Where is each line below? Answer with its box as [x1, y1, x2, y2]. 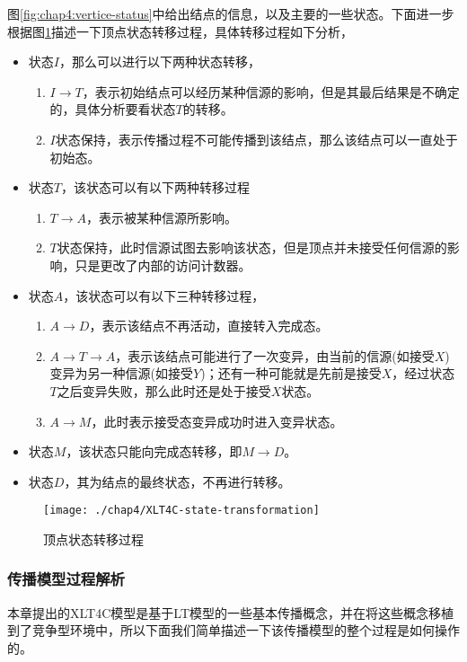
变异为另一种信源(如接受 [49, 364, 194, 383]
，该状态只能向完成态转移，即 [66, 442, 242, 461]
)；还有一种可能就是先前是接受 [200, 364, 382, 383]
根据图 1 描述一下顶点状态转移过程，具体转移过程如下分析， [7, 22, 353, 40]
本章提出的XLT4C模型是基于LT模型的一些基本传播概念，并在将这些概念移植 [7, 603, 454, 622]
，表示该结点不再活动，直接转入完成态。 [89, 316, 329, 335]
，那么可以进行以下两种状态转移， [58, 52, 260, 71]
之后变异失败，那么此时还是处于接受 [57, 381, 271, 400]
